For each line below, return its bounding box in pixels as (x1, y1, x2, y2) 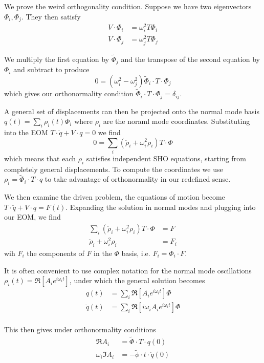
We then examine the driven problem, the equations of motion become (4, 191, 225, 202)
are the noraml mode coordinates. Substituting (103, 116, 250, 126)
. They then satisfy (21, 11, 81, 22)
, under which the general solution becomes (69, 275, 205, 286)
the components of (27, 247, 84, 258)
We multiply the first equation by (4, 53, 109, 64)
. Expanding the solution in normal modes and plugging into (65, 201, 256, 212)
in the (94, 247, 112, 258)
